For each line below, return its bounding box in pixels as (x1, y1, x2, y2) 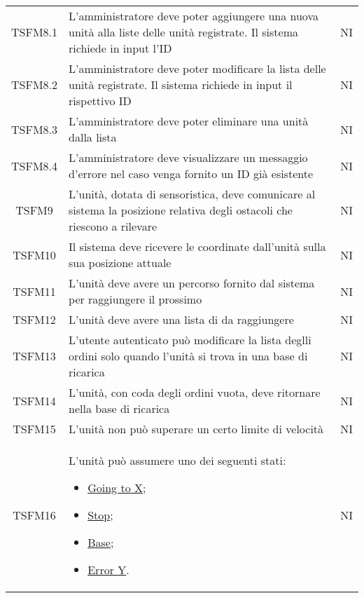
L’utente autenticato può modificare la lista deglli (69, 332, 311, 348)
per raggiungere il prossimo (69, 291, 202, 307)
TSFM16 (13, 507, 56, 523)
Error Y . (87, 562, 129, 578)
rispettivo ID (69, 93, 132, 109)
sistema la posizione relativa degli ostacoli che (69, 202, 293, 218)
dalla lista (69, 129, 117, 145)
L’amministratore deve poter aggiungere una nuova (69, 8, 318, 24)
